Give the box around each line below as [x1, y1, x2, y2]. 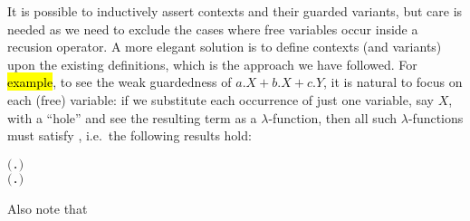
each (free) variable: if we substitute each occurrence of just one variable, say [7, 90, 435, 109]
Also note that [7, 199, 88, 218]
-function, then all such [268, 108, 398, 127]
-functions [408, 108, 464, 127]
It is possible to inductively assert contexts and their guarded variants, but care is [7, 2, 463, 20]
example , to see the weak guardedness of [7, 72, 232, 91]
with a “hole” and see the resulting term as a [7, 108, 257, 127]
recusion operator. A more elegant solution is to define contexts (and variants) [7, 37, 442, 56]
